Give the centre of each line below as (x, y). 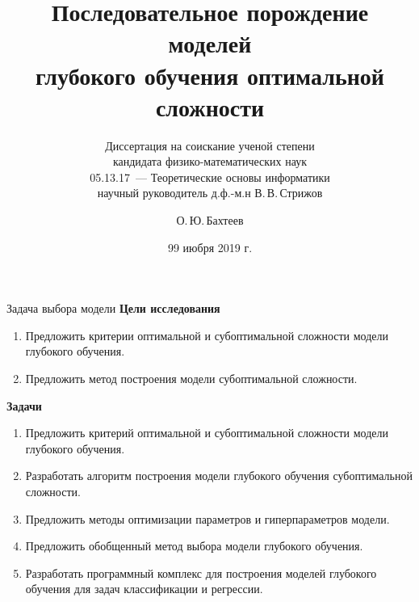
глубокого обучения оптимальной (210, 75)
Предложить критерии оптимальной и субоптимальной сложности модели (207, 335)
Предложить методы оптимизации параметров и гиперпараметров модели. (207, 518)
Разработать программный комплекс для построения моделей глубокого (201, 573)
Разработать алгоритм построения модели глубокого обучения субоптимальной (219, 476)
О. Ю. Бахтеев (210, 220)
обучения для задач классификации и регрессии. (144, 589)
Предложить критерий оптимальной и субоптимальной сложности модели (207, 433)
